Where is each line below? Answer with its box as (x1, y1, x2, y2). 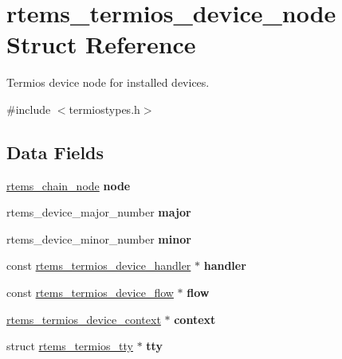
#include (6, 100, 51, 117)
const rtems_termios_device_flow (6, 284, 174, 301)
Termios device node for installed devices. (6, 74, 210, 91)
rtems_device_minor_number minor (6, 230, 191, 247)
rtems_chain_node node (6, 177, 131, 193)
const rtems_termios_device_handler (6, 257, 191, 274)
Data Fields (6, 139, 104, 164)
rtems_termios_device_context (6, 310, 161, 327)
